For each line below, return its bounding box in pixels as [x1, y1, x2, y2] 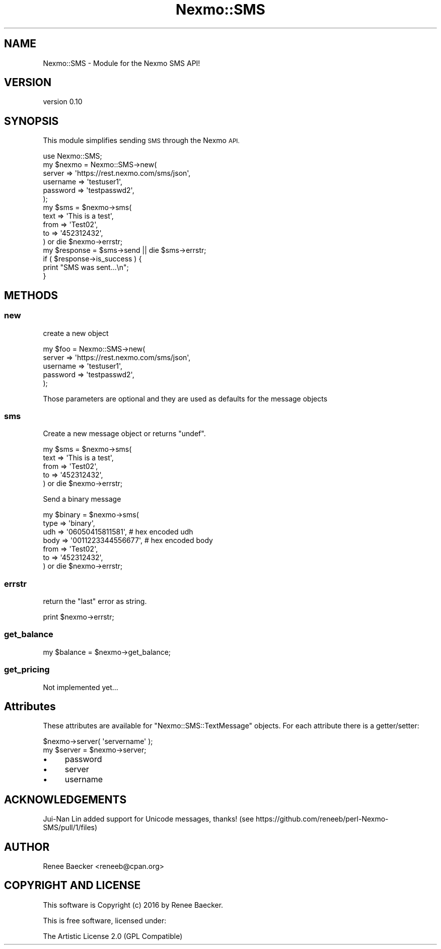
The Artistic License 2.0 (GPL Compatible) [43, 931, 183, 940]
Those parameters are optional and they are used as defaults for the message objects [43, 394, 328, 403]
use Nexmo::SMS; [43, 152, 102, 161]
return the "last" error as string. [43, 597, 147, 605]
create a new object [43, 328, 109, 337]
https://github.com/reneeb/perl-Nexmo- [255, 815, 389, 824]
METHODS [4, 289, 58, 302]
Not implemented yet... [43, 683, 118, 692]
